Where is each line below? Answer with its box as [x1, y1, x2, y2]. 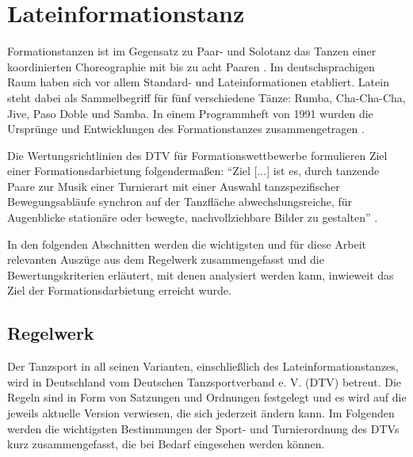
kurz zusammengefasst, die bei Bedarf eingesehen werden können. [7, 436, 325, 452]
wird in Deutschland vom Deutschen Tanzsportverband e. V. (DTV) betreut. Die [7, 373, 402, 390]
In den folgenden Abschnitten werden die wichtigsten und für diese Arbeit [7, 235, 367, 252]
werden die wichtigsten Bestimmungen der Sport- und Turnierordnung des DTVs [7, 420, 400, 436]
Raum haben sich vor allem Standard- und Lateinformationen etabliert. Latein [7, 74, 389, 90]
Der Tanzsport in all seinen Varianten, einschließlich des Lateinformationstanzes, [7, 358, 399, 375]
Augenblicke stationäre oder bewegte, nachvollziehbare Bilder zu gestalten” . [7, 209, 378, 226]
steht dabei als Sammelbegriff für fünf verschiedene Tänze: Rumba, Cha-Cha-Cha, [7, 89, 406, 105]
